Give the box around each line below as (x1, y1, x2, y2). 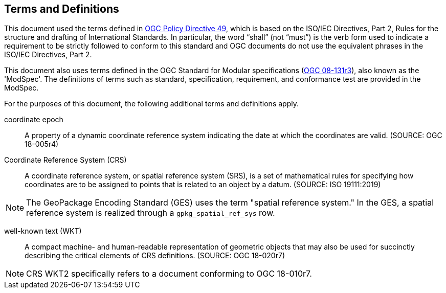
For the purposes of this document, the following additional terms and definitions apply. (4, 99, 299, 108)
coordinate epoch (4, 115, 63, 124)
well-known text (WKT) (4, 227, 82, 236)
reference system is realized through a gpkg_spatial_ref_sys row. (26, 208, 275, 218)
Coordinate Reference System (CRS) (4, 155, 127, 165)
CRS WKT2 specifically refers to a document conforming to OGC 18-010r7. (26, 268, 312, 279)
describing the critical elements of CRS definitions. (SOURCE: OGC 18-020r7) (25, 251, 285, 260)
